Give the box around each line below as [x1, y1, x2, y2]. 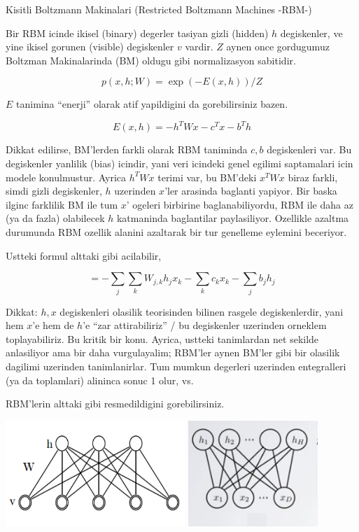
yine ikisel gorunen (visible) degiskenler [6, 39, 174, 54]
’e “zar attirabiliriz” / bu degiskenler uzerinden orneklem [83, 318, 327, 332]
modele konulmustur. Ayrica [6, 169, 127, 184]
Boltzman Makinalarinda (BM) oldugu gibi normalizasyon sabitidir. [6, 52, 296, 67]
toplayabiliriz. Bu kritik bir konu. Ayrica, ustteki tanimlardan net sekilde [6, 331, 319, 346]
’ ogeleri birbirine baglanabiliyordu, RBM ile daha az [126, 197, 353, 211]
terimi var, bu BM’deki [157, 169, 257, 184]
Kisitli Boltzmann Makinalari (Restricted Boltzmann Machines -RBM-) [6, 2, 312, 16]
